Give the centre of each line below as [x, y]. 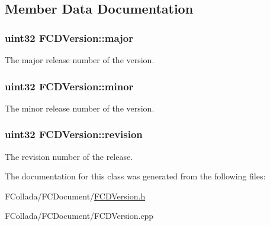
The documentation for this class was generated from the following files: [135, 176]
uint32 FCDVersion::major [69, 37]
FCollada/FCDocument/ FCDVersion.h [75, 196]
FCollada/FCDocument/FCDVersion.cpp [79, 216]
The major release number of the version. [80, 60]
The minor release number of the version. [80, 108]
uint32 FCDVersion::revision [74, 134]
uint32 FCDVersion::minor [69, 86]
